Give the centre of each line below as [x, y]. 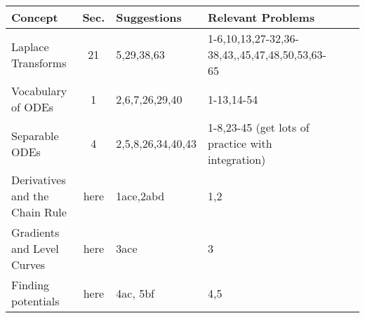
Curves [28, 264]
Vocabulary [39, 91]
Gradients [35, 232]
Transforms [39, 62]
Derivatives [39, 180]
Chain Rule [39, 212]
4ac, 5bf [135, 293]
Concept [35, 17]
